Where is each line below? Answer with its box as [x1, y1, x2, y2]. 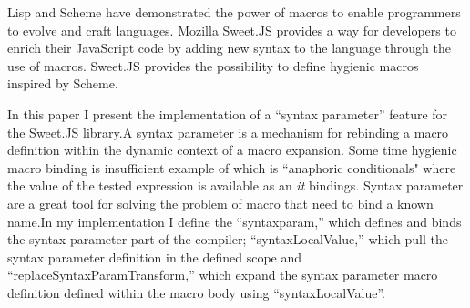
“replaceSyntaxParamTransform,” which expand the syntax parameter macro [7, 265, 438, 284]
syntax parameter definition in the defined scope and [7, 247, 302, 266]
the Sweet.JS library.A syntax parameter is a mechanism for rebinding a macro [7, 122, 449, 141]
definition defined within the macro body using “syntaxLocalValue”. [7, 282, 386, 302]
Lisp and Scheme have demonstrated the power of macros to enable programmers [7, 3, 461, 21]
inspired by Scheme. [7, 74, 118, 93]
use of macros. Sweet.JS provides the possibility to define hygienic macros [7, 56, 419, 75]
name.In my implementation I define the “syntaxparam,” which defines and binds [7, 211, 462, 231]
